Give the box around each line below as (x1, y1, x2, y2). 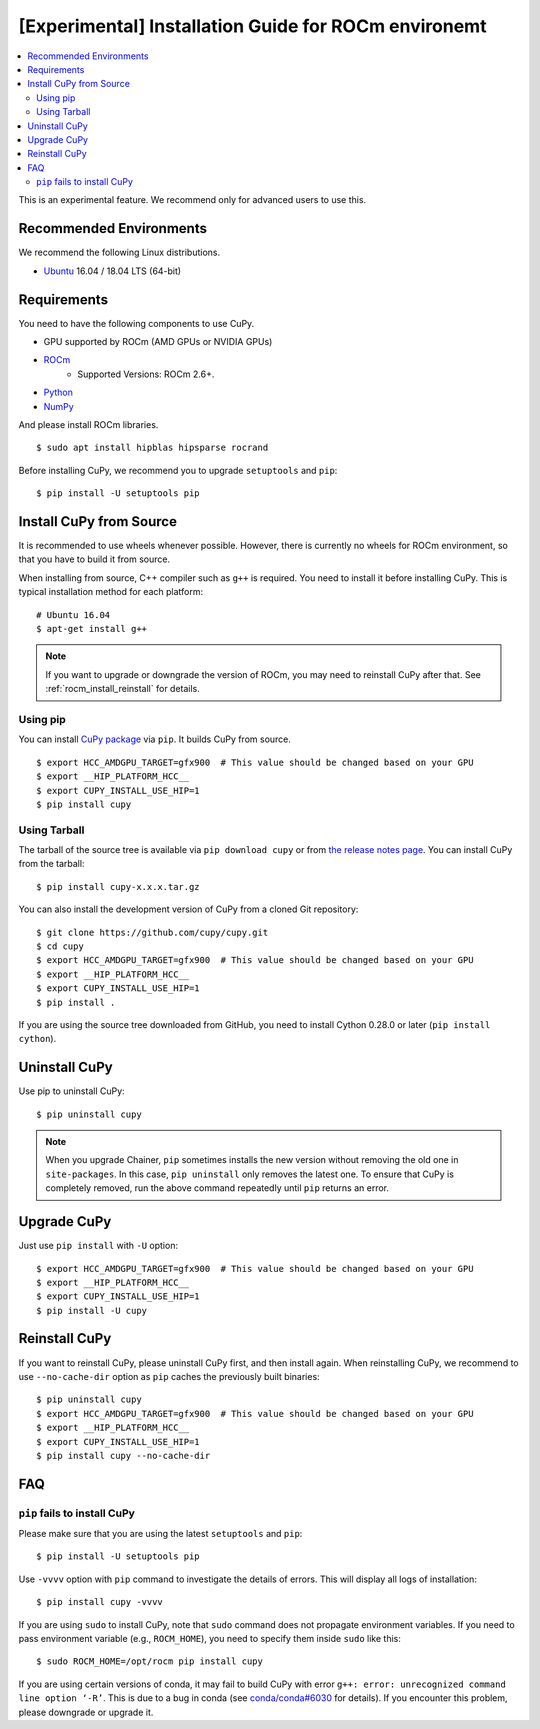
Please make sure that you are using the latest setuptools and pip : (18, 1528, 303, 1540)
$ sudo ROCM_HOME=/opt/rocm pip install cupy (36, 1656, 264, 1667)
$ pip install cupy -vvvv (36, 1596, 164, 1608)
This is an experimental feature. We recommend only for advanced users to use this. (18, 194, 367, 206)
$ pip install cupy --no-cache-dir (36, 1450, 211, 1461)
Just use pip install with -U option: (18, 1240, 179, 1252)
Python (43, 386, 74, 399)
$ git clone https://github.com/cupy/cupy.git (36, 926, 269, 938)
